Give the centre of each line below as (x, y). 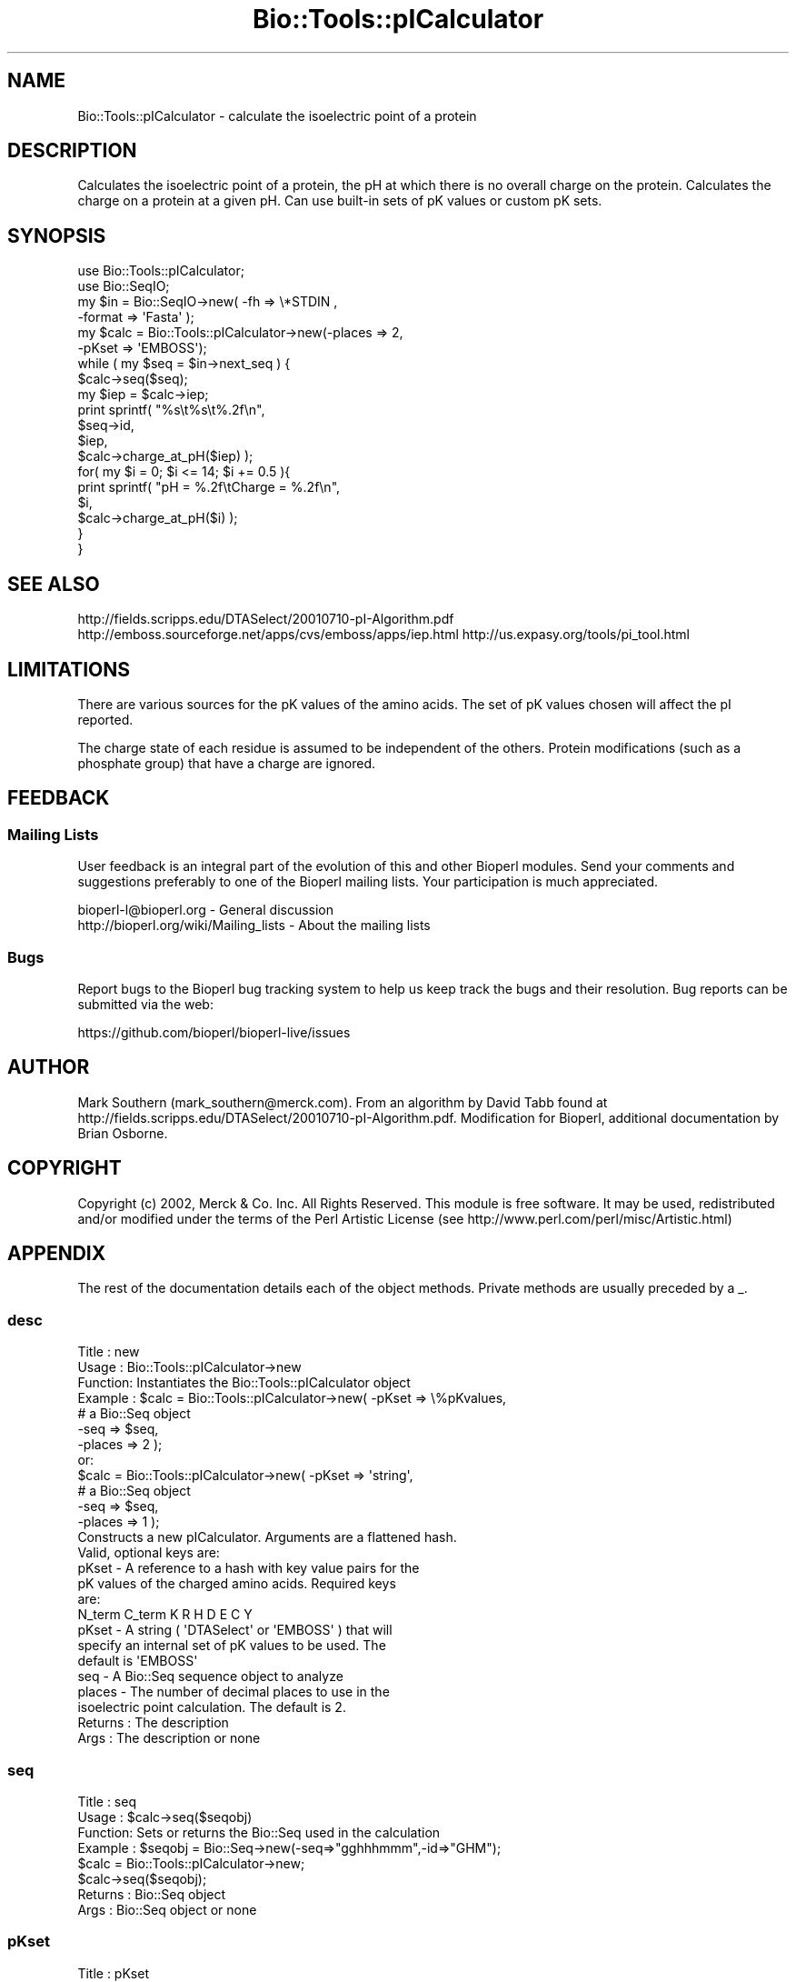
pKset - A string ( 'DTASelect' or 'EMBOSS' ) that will (235, 1630)
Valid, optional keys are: (149, 1553)
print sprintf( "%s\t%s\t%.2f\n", (171, 410)
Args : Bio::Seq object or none (167, 1909)
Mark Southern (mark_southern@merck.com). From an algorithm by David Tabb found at (343, 1102)
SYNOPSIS (57, 235)
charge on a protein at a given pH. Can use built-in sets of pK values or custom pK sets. (340, 201)
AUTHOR (49, 1067)
